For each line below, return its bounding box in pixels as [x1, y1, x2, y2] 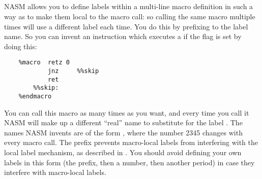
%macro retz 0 [18, 59, 70, 66]
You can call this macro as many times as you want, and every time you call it [4, 107, 249, 118]
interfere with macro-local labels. [4, 167, 106, 177]
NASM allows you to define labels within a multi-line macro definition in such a [4, 1, 253, 12]
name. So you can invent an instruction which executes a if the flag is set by [4, 31, 242, 42]
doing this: [4, 41, 37, 51]
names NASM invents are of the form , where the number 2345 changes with [4, 127, 243, 137]
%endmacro [18, 92, 52, 100]
